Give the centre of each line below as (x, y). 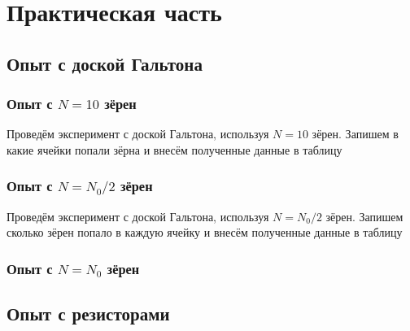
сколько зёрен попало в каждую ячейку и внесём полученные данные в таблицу (205, 232)
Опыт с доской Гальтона (105, 63)
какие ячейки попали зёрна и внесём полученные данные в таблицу (174, 149)
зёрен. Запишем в (355, 134)
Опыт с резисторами (88, 314)
